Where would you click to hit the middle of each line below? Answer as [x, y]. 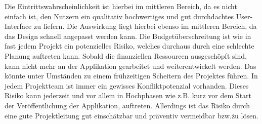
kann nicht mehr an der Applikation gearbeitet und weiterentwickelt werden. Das [130, 66]
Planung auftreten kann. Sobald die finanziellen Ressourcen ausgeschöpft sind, [126, 55]
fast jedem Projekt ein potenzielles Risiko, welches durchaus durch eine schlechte [129, 46]
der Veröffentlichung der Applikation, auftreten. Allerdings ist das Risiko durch [127, 105]
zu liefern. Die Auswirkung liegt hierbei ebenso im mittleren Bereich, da [145, 26]
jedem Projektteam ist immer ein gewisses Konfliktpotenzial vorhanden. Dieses [127, 85]
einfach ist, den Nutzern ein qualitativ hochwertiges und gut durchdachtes [119, 16]
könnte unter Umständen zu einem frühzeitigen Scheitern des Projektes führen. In [131, 76]
